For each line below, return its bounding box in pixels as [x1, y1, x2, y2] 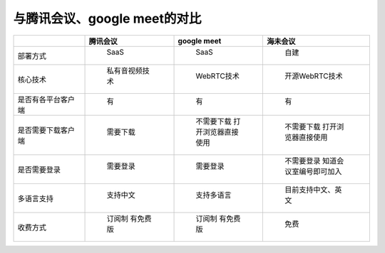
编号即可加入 [299, 166, 342, 176]
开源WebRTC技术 [284, 71, 343, 81]
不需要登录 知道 [284, 156, 337, 166]
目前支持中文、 [284, 185, 335, 195]
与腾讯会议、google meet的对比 [13, 11, 202, 26]
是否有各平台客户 [17, 95, 75, 104]
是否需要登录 [17, 164, 61, 174]
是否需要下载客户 [17, 125, 75, 135]
